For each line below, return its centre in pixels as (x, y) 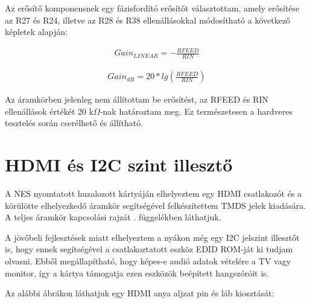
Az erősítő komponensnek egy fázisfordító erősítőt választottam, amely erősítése (152, 8)
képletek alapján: (36, 32)
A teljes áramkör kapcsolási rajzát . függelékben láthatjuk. (113, 217)
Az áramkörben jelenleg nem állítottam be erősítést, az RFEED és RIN (137, 99)
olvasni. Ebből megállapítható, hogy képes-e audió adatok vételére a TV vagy (148, 261)
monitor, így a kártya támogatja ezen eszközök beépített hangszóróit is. (137, 273)
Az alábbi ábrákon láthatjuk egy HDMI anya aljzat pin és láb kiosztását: (140, 293)
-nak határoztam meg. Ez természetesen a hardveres (196, 111)
